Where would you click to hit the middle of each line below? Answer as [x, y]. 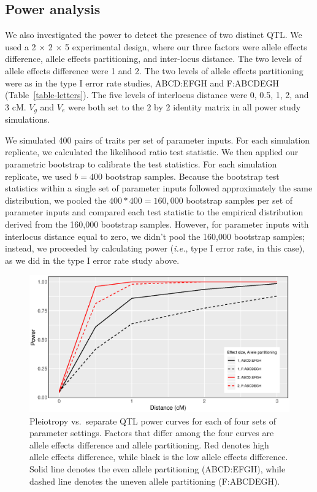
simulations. [27, 119]
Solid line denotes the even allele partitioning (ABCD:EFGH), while [158, 468]
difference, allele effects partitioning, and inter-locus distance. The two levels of [153, 59]
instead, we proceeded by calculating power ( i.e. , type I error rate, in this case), [155, 248]
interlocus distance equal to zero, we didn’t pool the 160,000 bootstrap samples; [155, 236]
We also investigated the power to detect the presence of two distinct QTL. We [154, 35]
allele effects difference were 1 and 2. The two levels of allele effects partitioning [154, 70]
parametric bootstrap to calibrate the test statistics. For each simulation [141, 164]
